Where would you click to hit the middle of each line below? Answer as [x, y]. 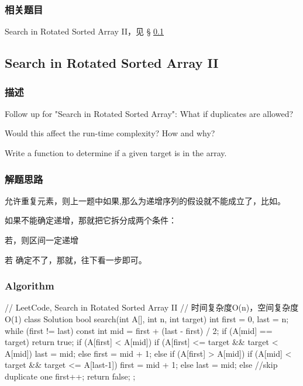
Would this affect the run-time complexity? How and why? [110, 133]
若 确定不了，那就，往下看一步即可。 [76, 259]
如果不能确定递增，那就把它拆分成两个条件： [91, 220]
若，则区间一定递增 [42, 240]
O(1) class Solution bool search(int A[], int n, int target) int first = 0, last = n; [147, 319]
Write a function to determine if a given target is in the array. [116, 153]
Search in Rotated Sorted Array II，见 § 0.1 [84, 31]
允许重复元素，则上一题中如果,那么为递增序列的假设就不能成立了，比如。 [145, 200]
